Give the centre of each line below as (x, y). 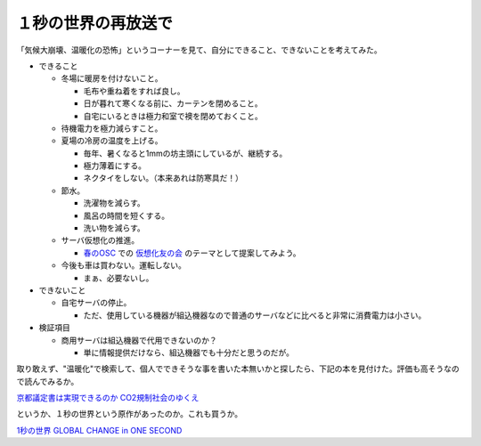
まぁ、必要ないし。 (118, 278)
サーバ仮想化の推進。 (100, 240)
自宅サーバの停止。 (96, 303)
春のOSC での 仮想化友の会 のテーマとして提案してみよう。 (192, 253)
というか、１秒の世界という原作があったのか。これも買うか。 (130, 414)
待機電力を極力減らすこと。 (112, 128)
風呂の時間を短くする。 (126, 215)
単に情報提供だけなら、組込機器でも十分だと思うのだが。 (188, 353)
